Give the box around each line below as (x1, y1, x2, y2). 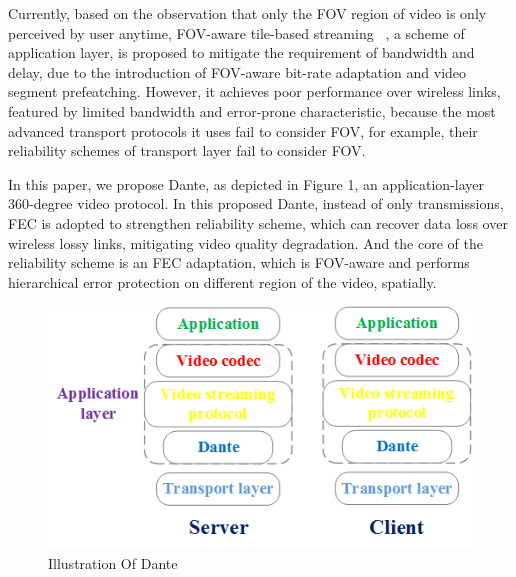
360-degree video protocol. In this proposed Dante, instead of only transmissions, (8, 193, 504, 214)
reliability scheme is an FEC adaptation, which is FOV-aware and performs (8, 252, 470, 273)
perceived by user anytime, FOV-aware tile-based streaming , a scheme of (8, 22, 465, 43)
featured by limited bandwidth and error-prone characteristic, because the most (8, 100, 496, 121)
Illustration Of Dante (48, 552, 178, 573)
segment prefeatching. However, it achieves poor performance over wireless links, (8, 81, 501, 102)
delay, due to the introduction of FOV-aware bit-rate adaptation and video (8, 61, 467, 82)
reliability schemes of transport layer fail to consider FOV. (8, 140, 366, 161)
